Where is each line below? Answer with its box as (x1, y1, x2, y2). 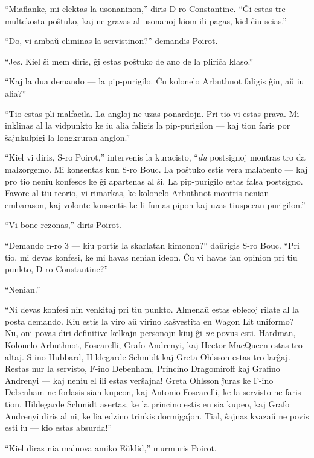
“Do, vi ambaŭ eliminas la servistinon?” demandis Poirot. (5, 34, 218, 47)
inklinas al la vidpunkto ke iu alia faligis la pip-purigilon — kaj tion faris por (5, 119, 290, 132)
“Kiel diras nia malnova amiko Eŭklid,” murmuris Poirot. (5, 441, 217, 454)
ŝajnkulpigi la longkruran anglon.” (5, 130, 130, 143)
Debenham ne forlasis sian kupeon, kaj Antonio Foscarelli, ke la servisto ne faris (5, 386, 301, 398)
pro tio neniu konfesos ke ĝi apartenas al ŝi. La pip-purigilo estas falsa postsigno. (5, 174, 303, 187)
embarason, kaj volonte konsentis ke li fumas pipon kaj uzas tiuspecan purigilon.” (5, 198, 306, 211)
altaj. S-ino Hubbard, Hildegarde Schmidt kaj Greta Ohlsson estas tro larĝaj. (5, 350, 290, 363)
